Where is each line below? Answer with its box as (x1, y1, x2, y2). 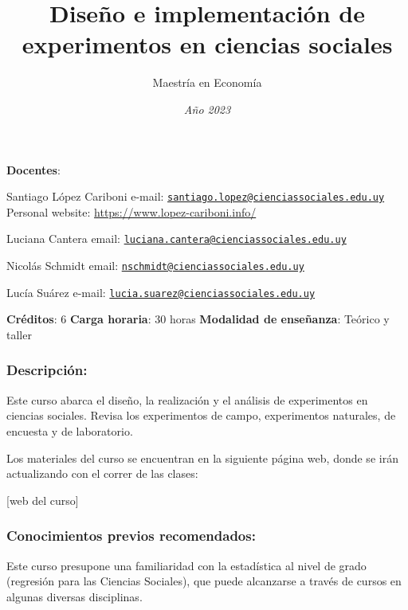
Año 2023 (183, 100, 231, 117)
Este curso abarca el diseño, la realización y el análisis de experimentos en (6, 391, 368, 408)
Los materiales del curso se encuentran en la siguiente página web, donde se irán (6, 449, 398, 466)
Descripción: (6, 360, 88, 380)
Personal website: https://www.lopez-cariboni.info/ (6, 203, 257, 220)
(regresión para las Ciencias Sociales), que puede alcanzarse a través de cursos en (6, 573, 402, 589)
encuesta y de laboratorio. (6, 422, 133, 439)
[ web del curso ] (6, 491, 79, 508)
